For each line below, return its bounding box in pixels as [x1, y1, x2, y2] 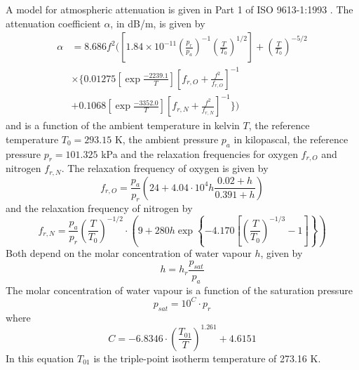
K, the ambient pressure [114, 131, 219, 146]
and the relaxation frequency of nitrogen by [6, 201, 193, 216]
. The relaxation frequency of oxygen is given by [61, 161, 269, 176]
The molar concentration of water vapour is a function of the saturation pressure [6, 282, 353, 297]
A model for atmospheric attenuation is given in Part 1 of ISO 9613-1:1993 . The [6, 2, 353, 16]
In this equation [6, 350, 74, 365]
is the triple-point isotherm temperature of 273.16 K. [93, 350, 321, 365]
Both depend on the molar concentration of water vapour [6, 246, 252, 260]
